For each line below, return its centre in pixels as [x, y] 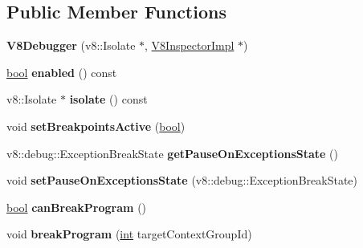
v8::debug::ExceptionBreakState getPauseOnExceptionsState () [173, 153]
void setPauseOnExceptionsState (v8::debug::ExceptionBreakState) [182, 180]
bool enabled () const [62, 72]
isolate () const [108, 99]
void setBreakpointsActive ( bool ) [96, 126]
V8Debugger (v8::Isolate [71, 45]
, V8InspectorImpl [190, 45]
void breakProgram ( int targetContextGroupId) [129, 234]
